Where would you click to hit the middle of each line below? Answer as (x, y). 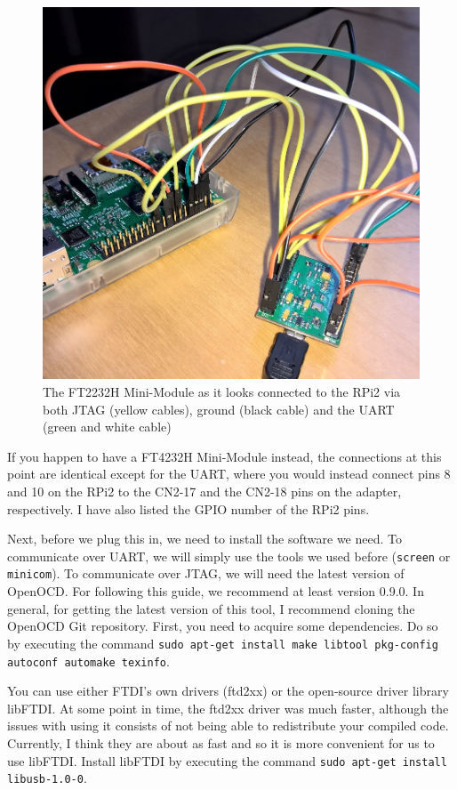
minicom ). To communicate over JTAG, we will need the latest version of (206, 573)
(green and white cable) (107, 427)
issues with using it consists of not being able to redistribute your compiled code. (228, 726)
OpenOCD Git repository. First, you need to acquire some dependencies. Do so (223, 626)
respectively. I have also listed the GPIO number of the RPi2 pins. (188, 508)
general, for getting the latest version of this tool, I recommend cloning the (211, 608)
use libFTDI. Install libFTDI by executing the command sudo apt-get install (227, 760)
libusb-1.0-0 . (47, 778)
